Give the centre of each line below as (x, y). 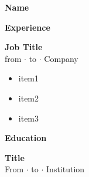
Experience (28, 27)
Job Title (24, 47)
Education (26, 138)
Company (61, 58)
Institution (66, 169)
